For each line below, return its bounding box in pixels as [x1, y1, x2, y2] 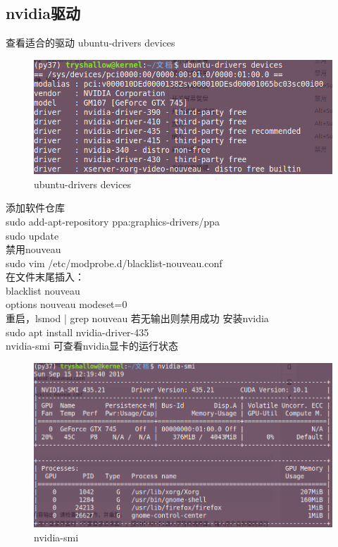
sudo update [6, 228, 59, 242]
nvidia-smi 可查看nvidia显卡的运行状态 [6, 338, 179, 353]
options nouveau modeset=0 [6, 297, 127, 312]
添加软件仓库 [6, 200, 65, 215]
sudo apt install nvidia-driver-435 [6, 324, 149, 339]
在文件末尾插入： [6, 269, 84, 284]
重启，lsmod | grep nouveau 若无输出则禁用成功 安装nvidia [6, 311, 269, 326]
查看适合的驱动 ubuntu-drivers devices [6, 35, 175, 50]
